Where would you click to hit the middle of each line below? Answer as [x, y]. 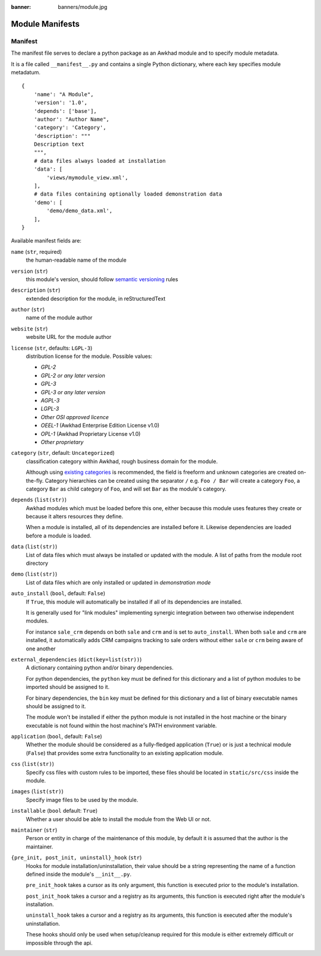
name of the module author [59, 317]
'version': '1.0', [61, 103]
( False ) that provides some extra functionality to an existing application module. [125, 753]
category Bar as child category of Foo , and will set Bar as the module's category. [126, 489]
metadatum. [26, 72]
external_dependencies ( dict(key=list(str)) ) [76, 659]
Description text [59, 144]
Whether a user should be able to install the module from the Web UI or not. [118, 819]
